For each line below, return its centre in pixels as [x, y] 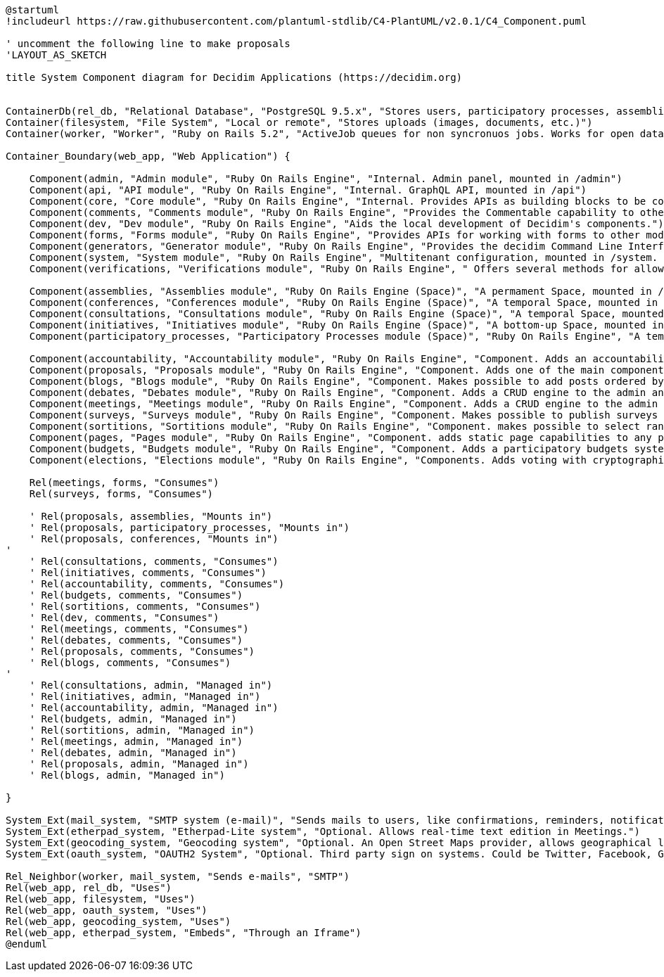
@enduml [27, 944]
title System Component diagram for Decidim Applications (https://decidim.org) [234, 77]
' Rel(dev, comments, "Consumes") [124, 618]
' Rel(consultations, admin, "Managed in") [151, 685]
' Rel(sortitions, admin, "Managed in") [142, 730]
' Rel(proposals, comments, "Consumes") [142, 651]
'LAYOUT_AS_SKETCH [56, 55]
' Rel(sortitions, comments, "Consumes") [145, 606]
